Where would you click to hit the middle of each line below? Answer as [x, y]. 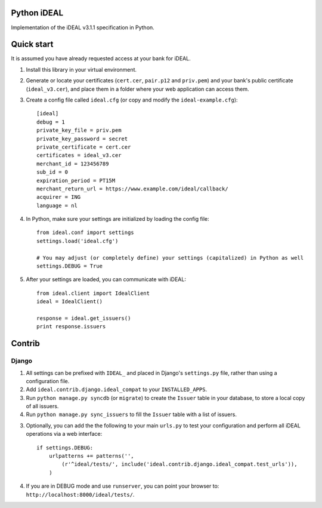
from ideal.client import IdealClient [93, 293]
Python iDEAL [37, 13]
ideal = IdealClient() [70, 302]
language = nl [57, 205]
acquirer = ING [59, 197]
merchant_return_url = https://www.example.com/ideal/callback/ [133, 189]
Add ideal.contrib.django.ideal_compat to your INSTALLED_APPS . [117, 390]
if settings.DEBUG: [65, 447]
